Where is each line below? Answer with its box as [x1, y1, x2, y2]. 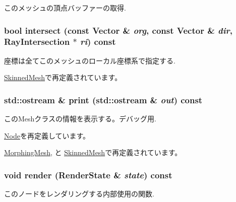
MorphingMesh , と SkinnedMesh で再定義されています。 [4, 147, 182, 158]
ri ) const [80, 35, 116, 48]
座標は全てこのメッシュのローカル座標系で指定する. [4, 55, 175, 65]
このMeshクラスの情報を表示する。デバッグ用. [4, 113, 156, 124]
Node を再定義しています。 [4, 130, 90, 141]
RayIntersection [4, 35, 70, 48]
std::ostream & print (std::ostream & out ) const [4, 93, 203, 106]
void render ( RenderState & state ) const [4, 168, 172, 181]
